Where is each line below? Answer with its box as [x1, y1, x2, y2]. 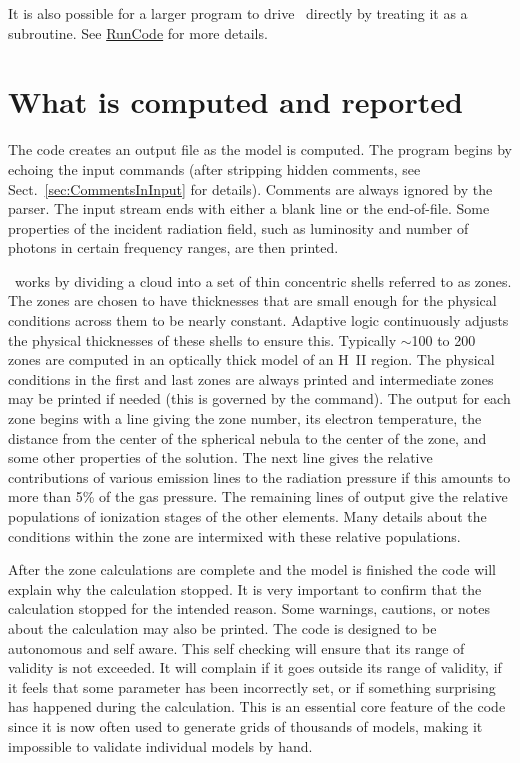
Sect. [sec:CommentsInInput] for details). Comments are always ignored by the [8, 178, 493, 199]
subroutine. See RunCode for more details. [8, 22, 268, 43]
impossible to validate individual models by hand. [8, 735, 313, 756]
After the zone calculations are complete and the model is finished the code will [8, 559, 496, 580]
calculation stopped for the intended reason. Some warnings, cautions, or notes [8, 598, 491, 619]
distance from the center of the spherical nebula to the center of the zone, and [8, 427, 487, 448]
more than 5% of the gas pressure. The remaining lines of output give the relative [8, 486, 508, 507]
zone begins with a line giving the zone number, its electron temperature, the [8, 408, 482, 429]
